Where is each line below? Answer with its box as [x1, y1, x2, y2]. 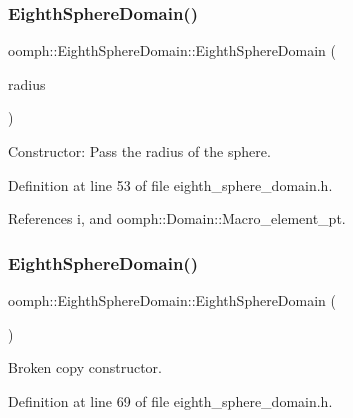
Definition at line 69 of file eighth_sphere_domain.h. [8, 390, 333, 411]
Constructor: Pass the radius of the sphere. [8, 141, 271, 161]
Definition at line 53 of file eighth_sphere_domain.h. [8, 174, 333, 195]
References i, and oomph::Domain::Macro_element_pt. [8, 208, 346, 229]
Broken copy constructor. [8, 357, 162, 378]
